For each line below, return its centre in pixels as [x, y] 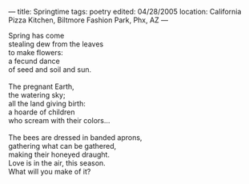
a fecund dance [34, 61]
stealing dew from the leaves [56, 44]
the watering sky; [37, 95]
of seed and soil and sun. [50, 70]
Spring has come [36, 36]
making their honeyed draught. [59, 154]
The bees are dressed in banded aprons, [75, 138]
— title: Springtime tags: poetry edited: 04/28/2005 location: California [125, 12]
